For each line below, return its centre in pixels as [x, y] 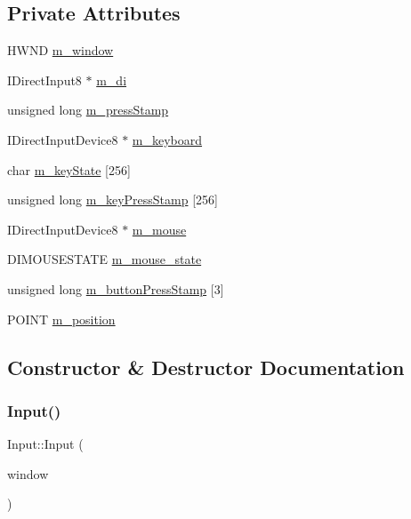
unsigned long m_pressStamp [88, 110]
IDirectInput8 [44, 80]
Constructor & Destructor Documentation [206, 367]
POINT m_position [61, 319]
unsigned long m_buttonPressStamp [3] [116, 288]
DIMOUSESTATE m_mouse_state [105, 259]
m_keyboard [167, 139]
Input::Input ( [45, 444]
